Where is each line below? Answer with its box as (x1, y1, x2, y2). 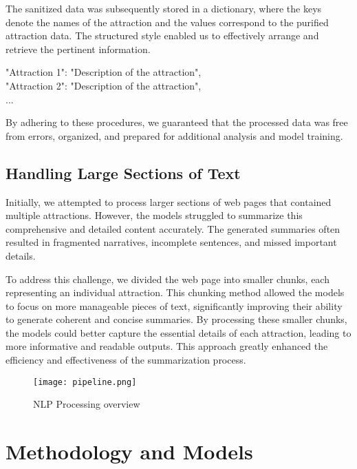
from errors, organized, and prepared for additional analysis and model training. (6, 128, 343, 143)
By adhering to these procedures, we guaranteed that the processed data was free (6, 115, 348, 129)
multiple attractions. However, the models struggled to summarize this (6, 208, 303, 222)
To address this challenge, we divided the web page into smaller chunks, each (6, 271, 329, 286)
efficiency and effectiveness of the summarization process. (6, 353, 246, 367)
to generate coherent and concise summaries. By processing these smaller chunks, (6, 312, 347, 326)
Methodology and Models (6, 437, 253, 466)
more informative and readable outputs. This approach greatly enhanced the (6, 339, 328, 353)
